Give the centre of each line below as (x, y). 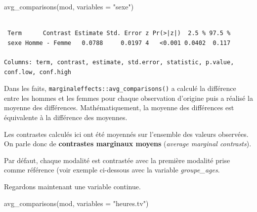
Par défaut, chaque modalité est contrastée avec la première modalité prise (117, 160)
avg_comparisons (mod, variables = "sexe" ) (69, 6)
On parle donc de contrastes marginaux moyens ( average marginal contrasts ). (128, 144)
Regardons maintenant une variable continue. (72, 186)
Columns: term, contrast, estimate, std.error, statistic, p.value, (119, 62)
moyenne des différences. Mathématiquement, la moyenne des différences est (119, 107)
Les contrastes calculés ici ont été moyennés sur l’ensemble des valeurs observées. (126, 134)
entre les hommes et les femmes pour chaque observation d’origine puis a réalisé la (128, 98)
